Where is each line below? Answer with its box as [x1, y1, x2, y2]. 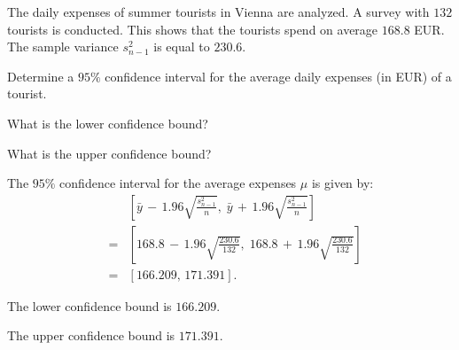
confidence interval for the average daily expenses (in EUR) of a [105, 66, 452, 85]
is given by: [311, 174, 374, 192]
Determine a [7, 66, 74, 85]
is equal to [153, 37, 210, 56]
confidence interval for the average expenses [59, 174, 297, 192]
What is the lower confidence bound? [7, 113, 208, 132]
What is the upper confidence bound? [7, 144, 212, 162]
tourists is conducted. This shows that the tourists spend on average [7, 19, 378, 38]
